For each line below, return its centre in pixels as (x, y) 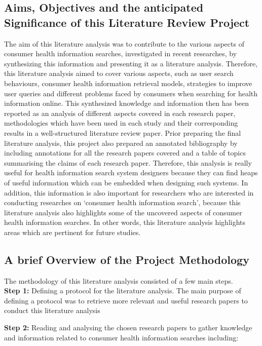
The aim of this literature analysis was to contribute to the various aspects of (124, 43)
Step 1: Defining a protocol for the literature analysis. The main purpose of (123, 291)
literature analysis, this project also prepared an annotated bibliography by (121, 143)
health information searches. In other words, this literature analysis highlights (125, 222)
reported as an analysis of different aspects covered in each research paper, (120, 113)
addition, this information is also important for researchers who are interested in (129, 192)
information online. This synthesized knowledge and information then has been (127, 103)
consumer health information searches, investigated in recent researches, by (121, 53)
